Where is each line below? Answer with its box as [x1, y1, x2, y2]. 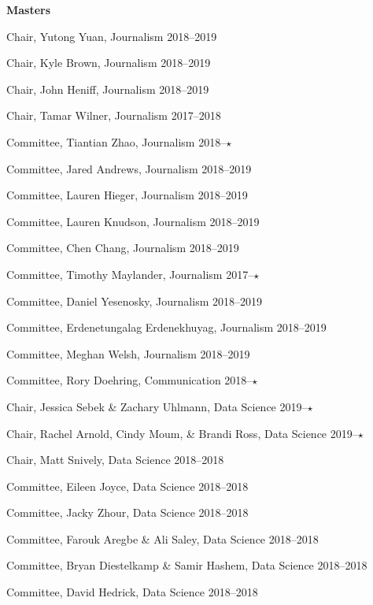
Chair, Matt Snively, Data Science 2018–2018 [6, 451, 224, 468]
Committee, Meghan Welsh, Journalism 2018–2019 [6, 345, 250, 362]
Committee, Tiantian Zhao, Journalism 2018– [6, 133, 227, 150]
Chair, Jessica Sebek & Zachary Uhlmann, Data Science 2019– [6, 398, 308, 414]
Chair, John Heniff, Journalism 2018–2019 [6, 80, 209, 97]
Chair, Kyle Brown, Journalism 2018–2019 [6, 54, 211, 71]
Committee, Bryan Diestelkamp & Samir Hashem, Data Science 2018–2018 [6, 557, 367, 573]
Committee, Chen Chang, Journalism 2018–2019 [6, 239, 239, 256]
